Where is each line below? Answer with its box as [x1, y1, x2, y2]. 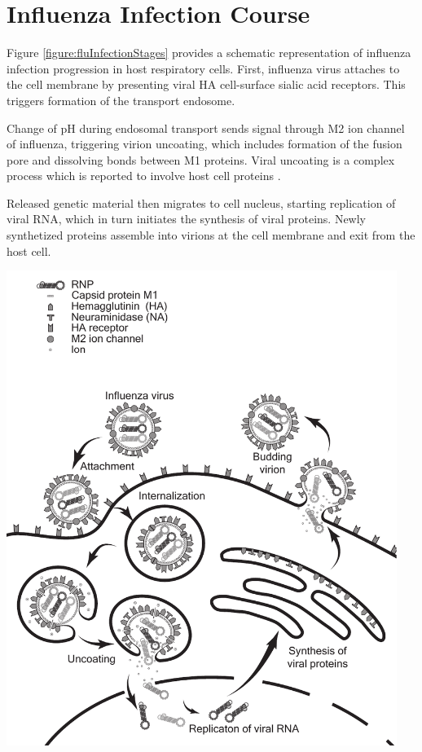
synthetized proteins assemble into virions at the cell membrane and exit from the [7, 226, 415, 244]
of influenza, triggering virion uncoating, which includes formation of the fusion [7, 135, 402, 152]
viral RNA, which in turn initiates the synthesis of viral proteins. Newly [7, 210, 366, 227]
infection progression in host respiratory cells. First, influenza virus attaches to [7, 59, 400, 77]
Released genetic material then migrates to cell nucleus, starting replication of [7, 194, 396, 211]
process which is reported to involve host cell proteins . [7, 167, 281, 184]
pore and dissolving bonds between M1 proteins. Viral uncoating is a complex [7, 151, 395, 168]
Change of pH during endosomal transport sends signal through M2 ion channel [7, 119, 405, 136]
